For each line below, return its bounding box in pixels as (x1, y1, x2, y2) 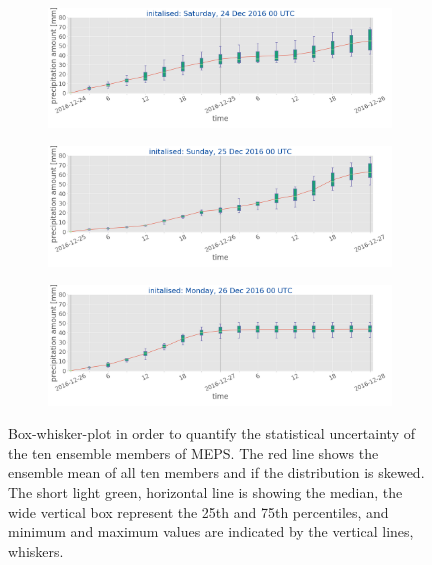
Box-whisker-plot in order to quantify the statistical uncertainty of (8, 423, 415, 444)
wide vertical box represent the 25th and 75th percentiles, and (8, 501, 389, 522)
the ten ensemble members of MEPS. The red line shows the (8, 442, 379, 463)
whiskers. (8, 540, 64, 561)
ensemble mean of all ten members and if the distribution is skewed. (8, 462, 425, 483)
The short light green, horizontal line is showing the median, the (8, 481, 403, 502)
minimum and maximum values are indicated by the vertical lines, (8, 521, 414, 542)
